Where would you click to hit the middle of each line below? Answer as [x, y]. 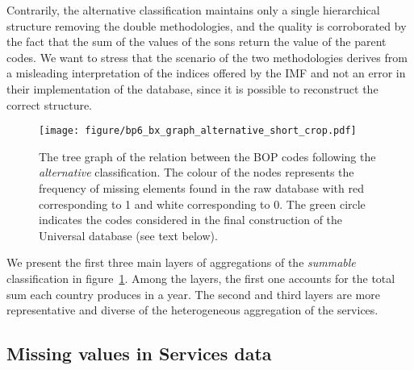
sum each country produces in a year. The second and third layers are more [193, 294]
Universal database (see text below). [128, 235]
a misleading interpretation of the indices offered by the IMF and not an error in [206, 73]
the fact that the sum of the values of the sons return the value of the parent [197, 42]
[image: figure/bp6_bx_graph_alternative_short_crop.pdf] [198, 131]
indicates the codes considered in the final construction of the [191, 220]
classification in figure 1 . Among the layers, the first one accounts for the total [201, 278]
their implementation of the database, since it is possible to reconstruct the [192, 88]
